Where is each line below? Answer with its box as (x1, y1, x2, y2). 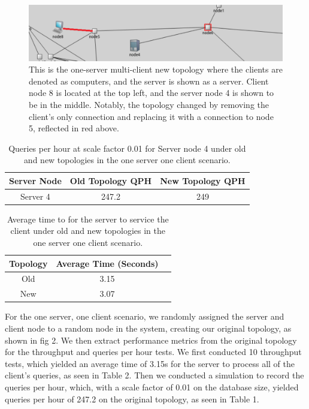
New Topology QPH (160, 174, 246, 187)
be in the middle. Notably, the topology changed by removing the (29, 98, 269, 110)
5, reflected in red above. (29, 122, 119, 134)
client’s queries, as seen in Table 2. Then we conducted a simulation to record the (5, 369, 304, 381)
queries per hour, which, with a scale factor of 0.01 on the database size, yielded (5, 380, 299, 393)
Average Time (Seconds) (56, 257, 159, 269)
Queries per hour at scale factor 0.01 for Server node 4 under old (8, 142, 246, 154)
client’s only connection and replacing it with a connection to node (29, 110, 274, 122)
